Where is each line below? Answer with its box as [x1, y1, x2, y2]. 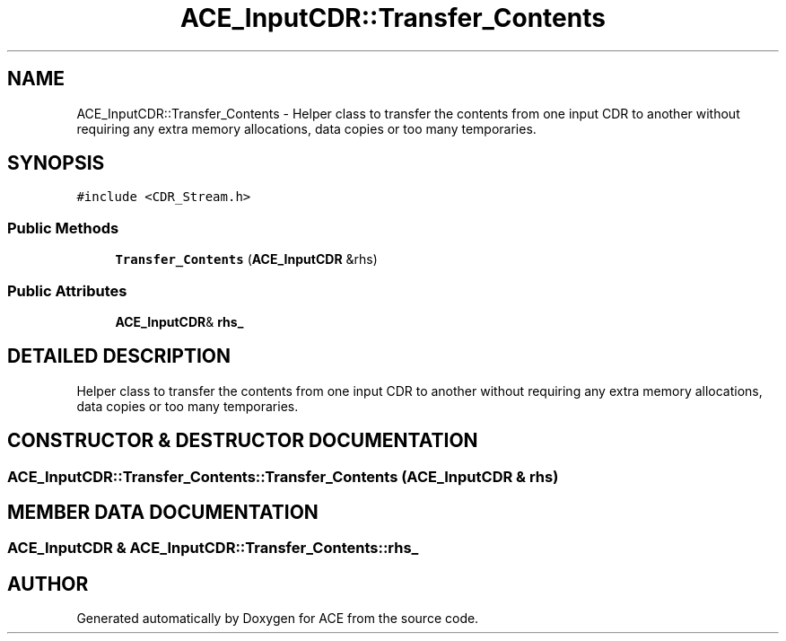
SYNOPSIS [7, 152, 105, 175]
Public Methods [7, 218, 119, 237]
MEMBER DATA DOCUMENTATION [7, 501, 319, 524]
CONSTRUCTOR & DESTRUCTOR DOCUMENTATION [7, 429, 478, 452]
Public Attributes [7, 281, 127, 300]
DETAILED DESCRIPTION [7, 345, 231, 368]
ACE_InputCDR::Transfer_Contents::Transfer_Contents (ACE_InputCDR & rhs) [7, 467, 559, 486]
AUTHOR [7, 572, 89, 595]
